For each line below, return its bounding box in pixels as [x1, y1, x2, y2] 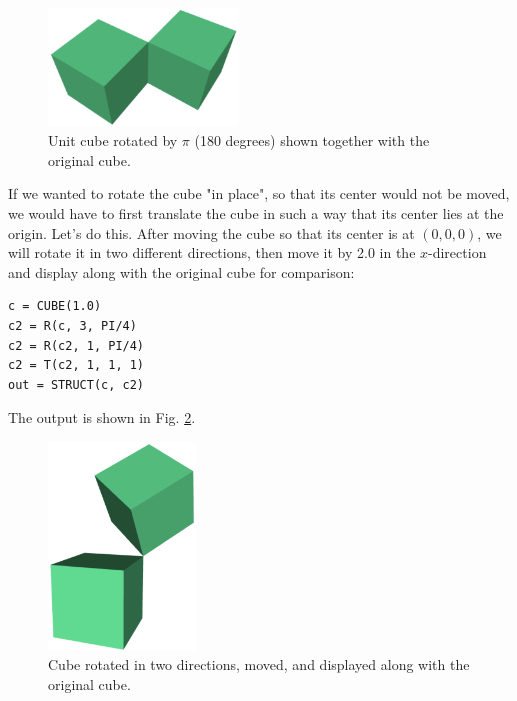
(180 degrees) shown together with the [194, 130, 430, 151]
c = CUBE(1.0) [8, 299, 102, 314]
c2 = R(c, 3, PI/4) [8, 319, 137, 334]
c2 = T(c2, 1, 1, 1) [8, 358, 145, 373]
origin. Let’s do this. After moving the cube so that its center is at [8, 222, 415, 243]
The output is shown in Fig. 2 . [8, 407, 196, 428]
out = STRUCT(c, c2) [8, 377, 145, 392]
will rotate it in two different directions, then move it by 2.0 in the [8, 242, 416, 263]
